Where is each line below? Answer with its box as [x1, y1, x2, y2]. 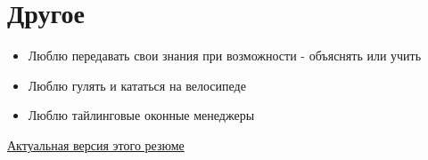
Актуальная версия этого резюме [7, 135, 185, 154]
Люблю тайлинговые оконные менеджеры [28, 106, 255, 124]
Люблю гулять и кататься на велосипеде [28, 76, 246, 94]
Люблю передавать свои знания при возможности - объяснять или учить [28, 46, 422, 65]
